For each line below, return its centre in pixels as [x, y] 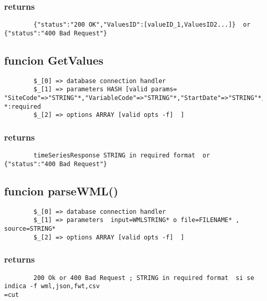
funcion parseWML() [61, 190]
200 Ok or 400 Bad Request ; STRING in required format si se [144, 278]
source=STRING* [30, 229]
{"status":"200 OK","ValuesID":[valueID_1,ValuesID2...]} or [142, 25]
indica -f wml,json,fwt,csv [52, 286]
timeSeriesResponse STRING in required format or [122, 156]
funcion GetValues [54, 60]
